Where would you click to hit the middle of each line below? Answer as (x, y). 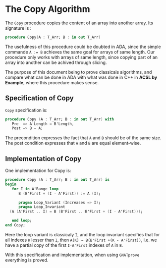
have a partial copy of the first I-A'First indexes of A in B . (64, 245)
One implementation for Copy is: (38, 171)
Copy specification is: (27, 110)
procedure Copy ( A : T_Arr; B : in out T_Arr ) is (57, 180)
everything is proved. (27, 260)
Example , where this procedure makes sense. (52, 82)
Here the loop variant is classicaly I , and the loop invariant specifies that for (83, 234)
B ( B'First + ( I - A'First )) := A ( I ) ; (59, 193)
